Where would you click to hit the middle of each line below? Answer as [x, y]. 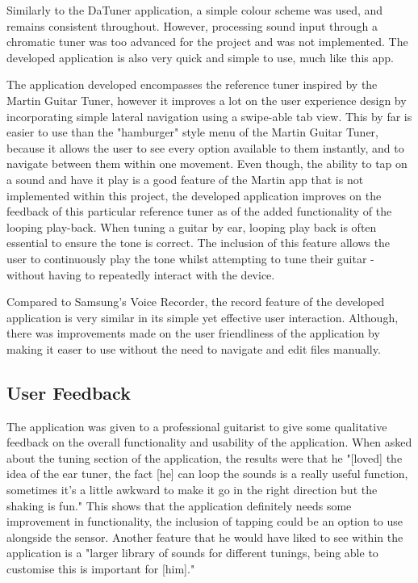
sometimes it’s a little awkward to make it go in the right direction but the [192, 490]
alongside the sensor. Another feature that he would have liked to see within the [205, 537]
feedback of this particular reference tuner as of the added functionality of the [199, 211]
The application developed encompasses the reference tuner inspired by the [192, 84]
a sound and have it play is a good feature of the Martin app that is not [185, 179]
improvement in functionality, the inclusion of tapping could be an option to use [205, 521]
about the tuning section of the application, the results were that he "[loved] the [205, 457]
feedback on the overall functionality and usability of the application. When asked [209, 442]
